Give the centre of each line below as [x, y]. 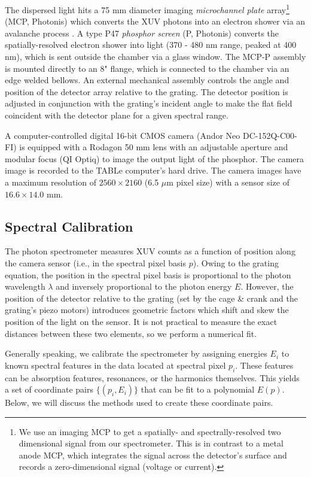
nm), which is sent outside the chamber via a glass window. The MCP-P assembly [155, 57]
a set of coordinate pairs [49, 389]
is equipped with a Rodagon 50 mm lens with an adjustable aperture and [154, 147]
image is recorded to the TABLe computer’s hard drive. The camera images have [153, 170]
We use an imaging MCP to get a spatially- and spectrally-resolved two [150, 431]
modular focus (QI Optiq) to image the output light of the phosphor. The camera [155, 158]
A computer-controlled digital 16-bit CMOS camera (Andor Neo [123, 135]
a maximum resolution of [51, 182]
